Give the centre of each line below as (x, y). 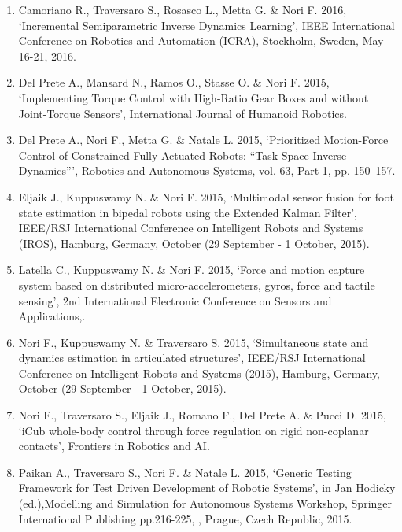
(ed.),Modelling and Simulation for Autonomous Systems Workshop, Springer (205, 503)
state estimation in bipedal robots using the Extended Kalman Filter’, (188, 212)
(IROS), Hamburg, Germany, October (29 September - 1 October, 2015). (194, 243)
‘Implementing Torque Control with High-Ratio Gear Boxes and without (194, 97)
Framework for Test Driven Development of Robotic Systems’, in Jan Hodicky (207, 488)
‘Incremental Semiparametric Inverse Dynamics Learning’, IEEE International (207, 25)
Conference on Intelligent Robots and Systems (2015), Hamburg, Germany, (199, 373)
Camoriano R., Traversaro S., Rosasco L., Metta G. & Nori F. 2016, (183, 9)
